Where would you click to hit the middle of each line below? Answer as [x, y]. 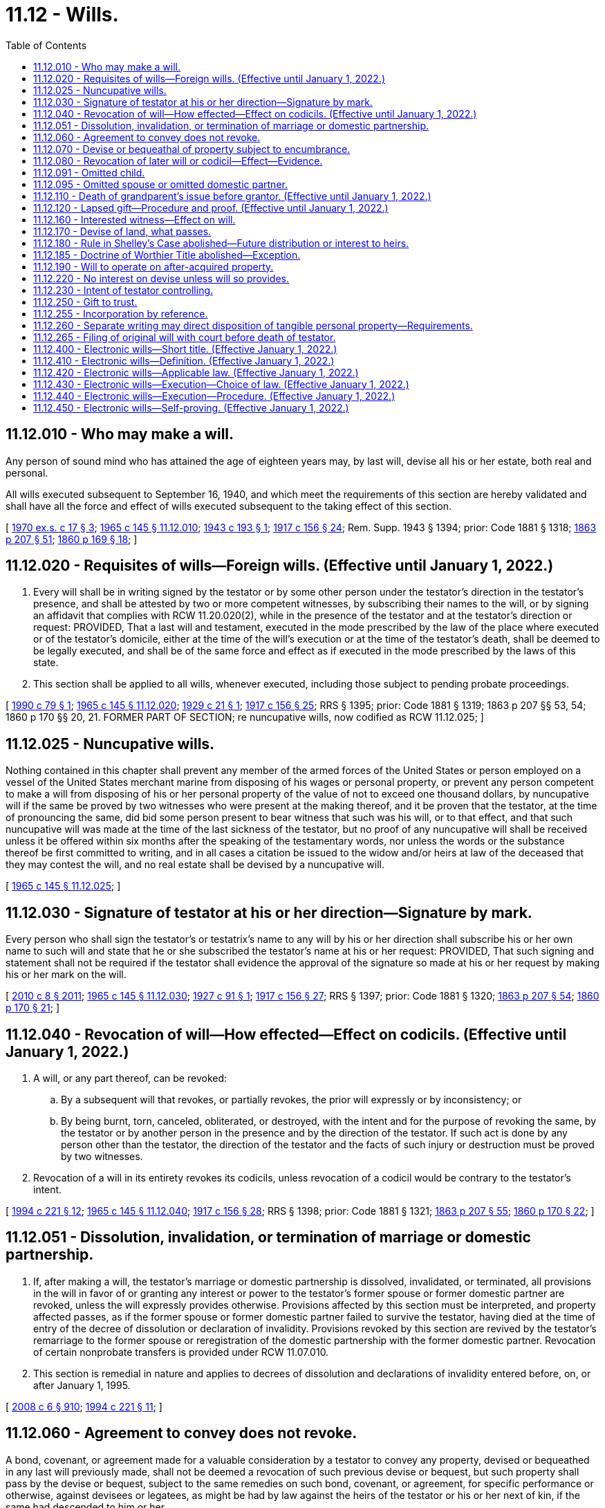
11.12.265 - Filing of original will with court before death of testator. [185, 337]
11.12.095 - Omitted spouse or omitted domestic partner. [160, 184]
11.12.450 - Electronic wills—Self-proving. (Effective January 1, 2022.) [191, 407]
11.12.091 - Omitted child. [89, 172]
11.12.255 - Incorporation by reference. [121, 313]
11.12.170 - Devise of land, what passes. [122, 231]
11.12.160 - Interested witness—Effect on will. [134, 219]
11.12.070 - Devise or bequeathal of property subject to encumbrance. [192, 149]
